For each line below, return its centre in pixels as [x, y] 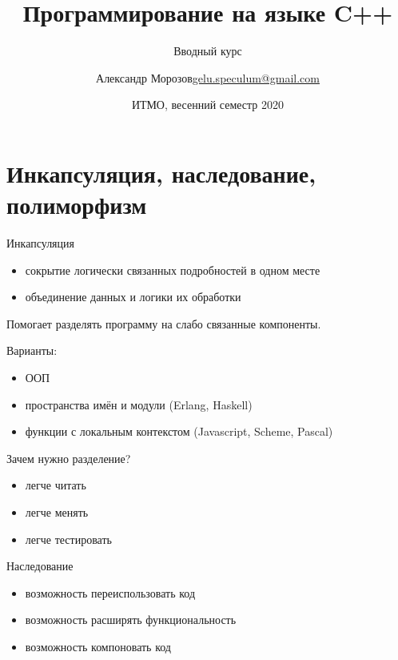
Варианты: [32, 350]
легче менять [57, 511]
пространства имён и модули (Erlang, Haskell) [139, 404]
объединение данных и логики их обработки [133, 297]
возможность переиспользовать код [110, 592]
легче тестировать [68, 539]
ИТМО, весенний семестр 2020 [208, 105]
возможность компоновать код [98, 646]
